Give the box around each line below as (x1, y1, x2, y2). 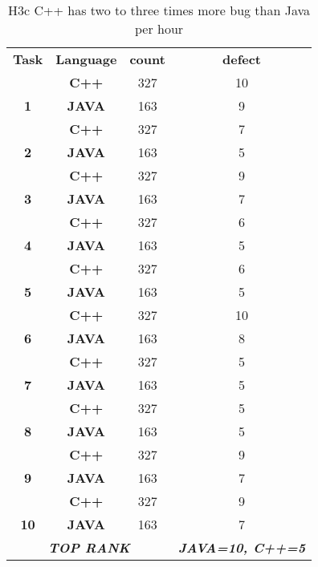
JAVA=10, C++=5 (177, 538, 306, 557)
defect (222, 50, 262, 68)
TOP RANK (48, 538, 130, 557)
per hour (134, 19, 184, 38)
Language (55, 50, 117, 68)
